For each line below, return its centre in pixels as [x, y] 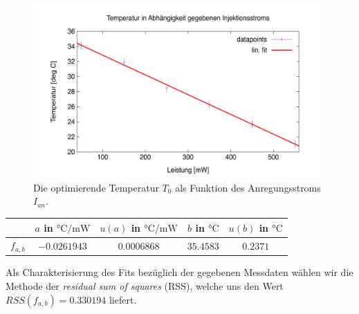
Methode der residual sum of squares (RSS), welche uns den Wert [145, 285]
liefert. [123, 299]
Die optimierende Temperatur [96, 187]
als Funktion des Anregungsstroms [248, 187]
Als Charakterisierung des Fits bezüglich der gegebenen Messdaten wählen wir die [179, 272]
